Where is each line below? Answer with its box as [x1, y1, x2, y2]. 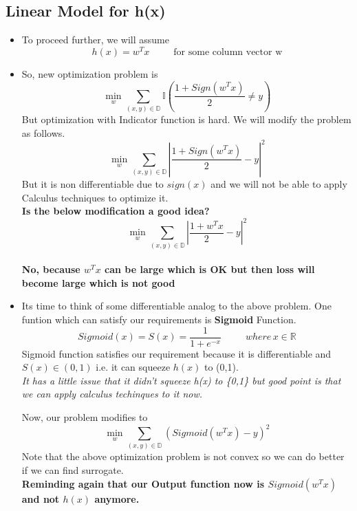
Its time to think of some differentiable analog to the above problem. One [21, 298, 332, 313]
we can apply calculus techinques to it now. [21, 387, 203, 401]
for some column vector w [173, 47, 283, 57]
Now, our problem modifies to [21, 409, 148, 424]
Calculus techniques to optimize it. [21, 190, 169, 204]
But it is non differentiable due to [21, 176, 164, 191]
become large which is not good [21, 275, 175, 290]
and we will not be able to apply [210, 176, 347, 191]
